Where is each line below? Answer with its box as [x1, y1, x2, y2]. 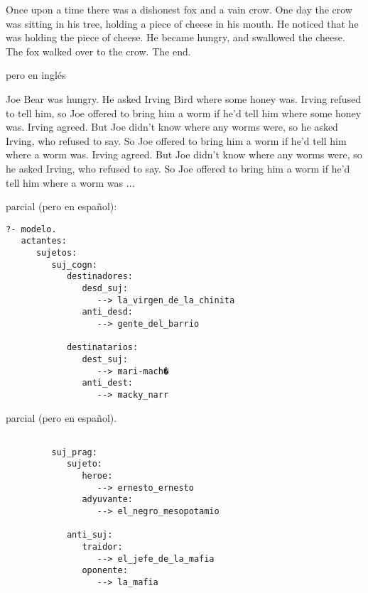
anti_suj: [66, 530, 113, 540]
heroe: [82, 471, 113, 482]
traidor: [82, 542, 123, 553]
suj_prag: [51, 447, 97, 457]
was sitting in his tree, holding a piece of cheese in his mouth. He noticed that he [6, 16, 359, 31]
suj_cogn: [51, 259, 97, 270]
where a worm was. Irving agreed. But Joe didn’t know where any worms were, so [6, 147, 362, 162]
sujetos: [36, 248, 77, 259]
